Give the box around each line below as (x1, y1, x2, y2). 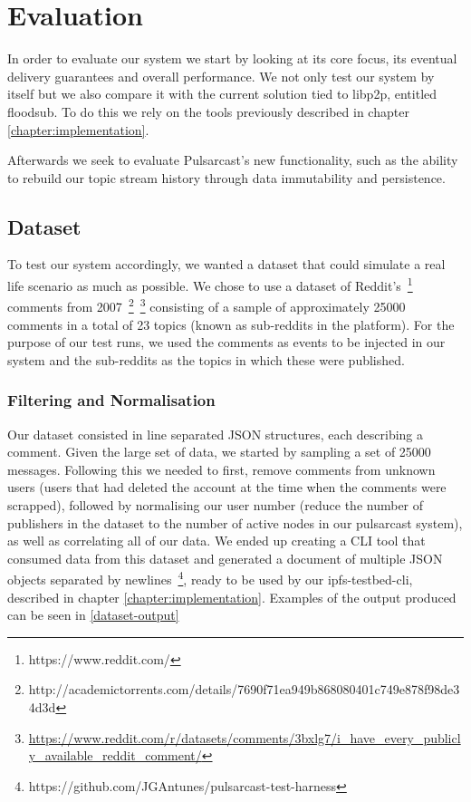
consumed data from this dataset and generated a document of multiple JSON (7, 548, 443, 567)
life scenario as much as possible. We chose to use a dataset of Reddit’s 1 (7, 274, 413, 295)
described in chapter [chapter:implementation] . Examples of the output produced (7, 587, 457, 606)
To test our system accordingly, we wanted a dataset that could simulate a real (7, 255, 446, 274)
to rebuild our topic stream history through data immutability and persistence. (7, 168, 446, 187)
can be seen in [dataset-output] (7, 605, 179, 624)
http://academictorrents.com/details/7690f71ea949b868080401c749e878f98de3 (28, 680, 460, 699)
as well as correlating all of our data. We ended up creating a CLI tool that (7, 531, 426, 550)
